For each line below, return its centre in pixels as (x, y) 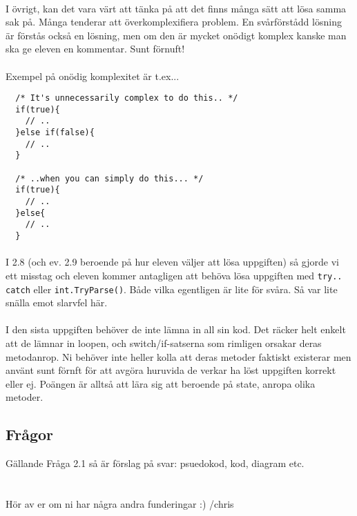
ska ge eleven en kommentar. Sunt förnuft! (95, 49)
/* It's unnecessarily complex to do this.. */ (127, 98)
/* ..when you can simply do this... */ (109, 178)
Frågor (29, 434)
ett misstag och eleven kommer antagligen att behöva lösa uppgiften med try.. (174, 275)
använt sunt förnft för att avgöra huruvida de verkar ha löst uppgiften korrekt (171, 370)
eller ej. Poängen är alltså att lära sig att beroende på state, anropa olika (161, 383)
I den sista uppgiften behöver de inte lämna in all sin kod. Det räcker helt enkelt (176, 329)
